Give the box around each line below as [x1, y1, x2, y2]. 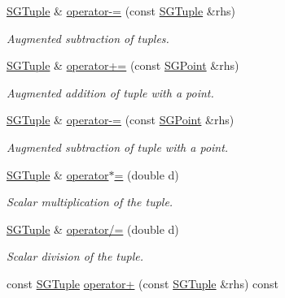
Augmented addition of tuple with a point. [7, 84, 214, 101]
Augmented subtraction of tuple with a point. [7, 138, 229, 155]
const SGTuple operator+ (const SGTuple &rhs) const [7, 274, 278, 292]
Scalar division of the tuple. [7, 248, 144, 265]
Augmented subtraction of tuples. [7, 29, 169, 46]
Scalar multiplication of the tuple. [7, 193, 173, 210]
